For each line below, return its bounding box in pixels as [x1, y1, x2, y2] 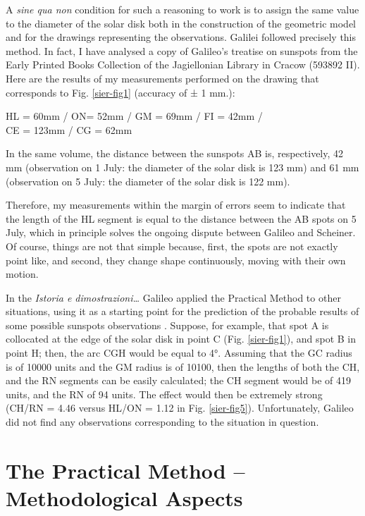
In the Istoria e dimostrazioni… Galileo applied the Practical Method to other [6, 290, 341, 305]
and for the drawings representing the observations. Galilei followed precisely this [6, 30, 357, 44]
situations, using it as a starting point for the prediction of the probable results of [6, 304, 359, 319]
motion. [6, 266, 39, 281]
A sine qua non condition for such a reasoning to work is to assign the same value [6, 2, 359, 16]
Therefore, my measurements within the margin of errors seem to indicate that [6, 197, 346, 212]
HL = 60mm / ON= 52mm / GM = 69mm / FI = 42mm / [6, 109, 263, 123]
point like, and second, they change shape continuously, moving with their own [6, 252, 346, 267]
